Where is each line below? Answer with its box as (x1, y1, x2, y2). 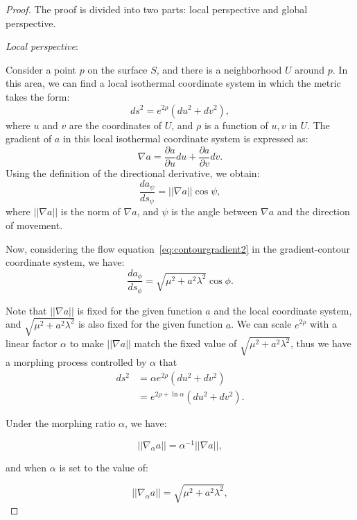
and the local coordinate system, (214, 303, 352, 317)
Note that (6, 303, 47, 317)
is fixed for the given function (77, 303, 202, 317)
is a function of (204, 117, 268, 132)
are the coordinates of (69, 117, 162, 132)
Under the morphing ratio (6, 416, 116, 430)
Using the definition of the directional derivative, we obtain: (6, 165, 260, 180)
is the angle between (171, 204, 258, 219)
